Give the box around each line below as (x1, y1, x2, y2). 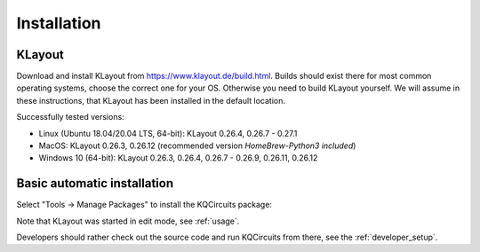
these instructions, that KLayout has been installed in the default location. (16, 95, 286, 106)
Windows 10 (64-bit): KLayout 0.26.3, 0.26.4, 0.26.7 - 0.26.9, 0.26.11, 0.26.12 (38, 153, 318, 163)
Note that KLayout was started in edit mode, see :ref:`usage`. (16, 216, 240, 226)
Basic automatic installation (16, 176, 173, 191)
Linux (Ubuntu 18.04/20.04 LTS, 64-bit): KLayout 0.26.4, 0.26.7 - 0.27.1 (38, 128, 298, 138)
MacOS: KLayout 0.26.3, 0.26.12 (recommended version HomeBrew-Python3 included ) (38, 140, 356, 151)
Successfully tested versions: (16, 112, 124, 122)
